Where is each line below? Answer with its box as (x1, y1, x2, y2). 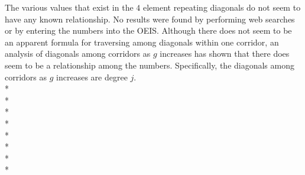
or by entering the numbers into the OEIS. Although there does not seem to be (5, 24, 292, 37)
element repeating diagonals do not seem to (142, 1, 301, 13)
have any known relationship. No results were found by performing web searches (5, 12, 295, 25)
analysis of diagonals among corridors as (5, 47, 151, 60)
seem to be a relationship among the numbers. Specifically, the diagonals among (5, 59, 294, 71)
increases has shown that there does (160, 47, 290, 60)
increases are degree (56, 70, 128, 83)
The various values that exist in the (5, 1, 134, 13)
